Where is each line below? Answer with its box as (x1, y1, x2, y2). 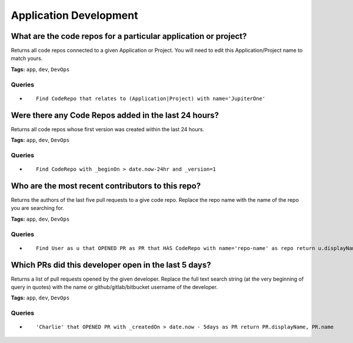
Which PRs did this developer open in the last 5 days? (11, 259, 211, 270)
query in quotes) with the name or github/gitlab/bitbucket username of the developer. (11, 283, 218, 291)
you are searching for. (11, 205, 64, 212)
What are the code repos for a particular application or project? (11, 31, 247, 41)
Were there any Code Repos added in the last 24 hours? (11, 110, 219, 120)
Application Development (11, 9, 138, 22)
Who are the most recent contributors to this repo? (11, 181, 201, 191)
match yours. (11, 55, 43, 62)
